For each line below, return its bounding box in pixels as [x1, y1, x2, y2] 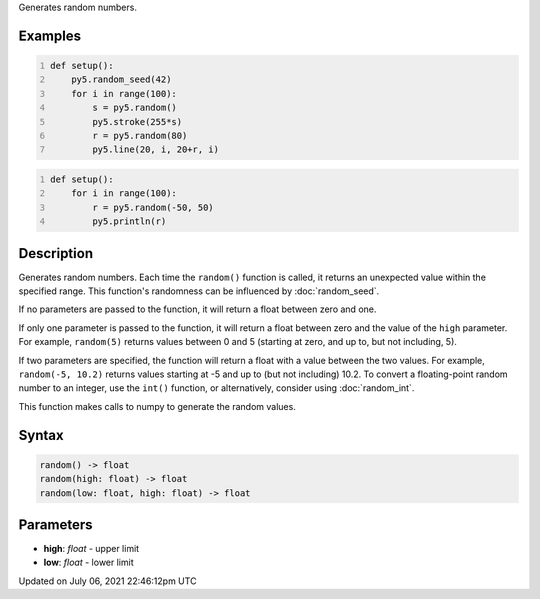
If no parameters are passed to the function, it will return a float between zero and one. [18, 303, 377, 315]
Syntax [18, 426, 64, 444]
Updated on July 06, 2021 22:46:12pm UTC [18, 575, 197, 587]
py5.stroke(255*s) [91, 116, 183, 127]
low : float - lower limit [43, 556, 134, 569]
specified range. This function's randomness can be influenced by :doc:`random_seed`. [18, 285, 380, 297]
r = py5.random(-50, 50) [91, 201, 214, 213]
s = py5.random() [91, 102, 177, 114]
